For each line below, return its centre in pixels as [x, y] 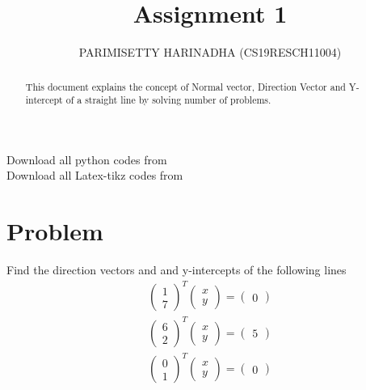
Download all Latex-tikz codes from [95, 175]
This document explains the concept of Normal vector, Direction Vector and [185, 86]
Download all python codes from [87, 159]
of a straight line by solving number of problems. [168, 100]
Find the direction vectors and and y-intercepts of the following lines [177, 270]
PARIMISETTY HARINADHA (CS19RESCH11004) [210, 52]
